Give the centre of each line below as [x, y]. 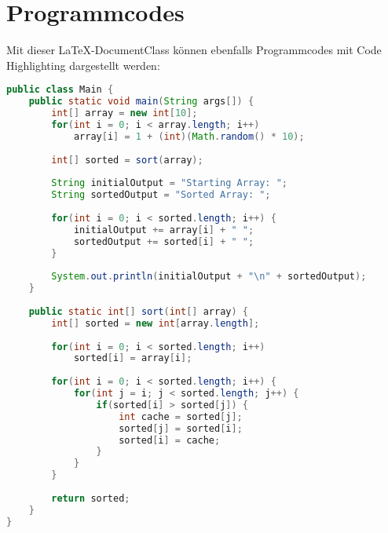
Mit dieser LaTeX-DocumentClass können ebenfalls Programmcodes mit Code [194, 50]
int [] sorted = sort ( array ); [127, 160]
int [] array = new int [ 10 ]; [124, 113]
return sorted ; [91, 498]
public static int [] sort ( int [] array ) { [138, 311]
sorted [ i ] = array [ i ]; [133, 358]
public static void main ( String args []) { [141, 102]
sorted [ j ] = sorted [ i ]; [181, 428]
